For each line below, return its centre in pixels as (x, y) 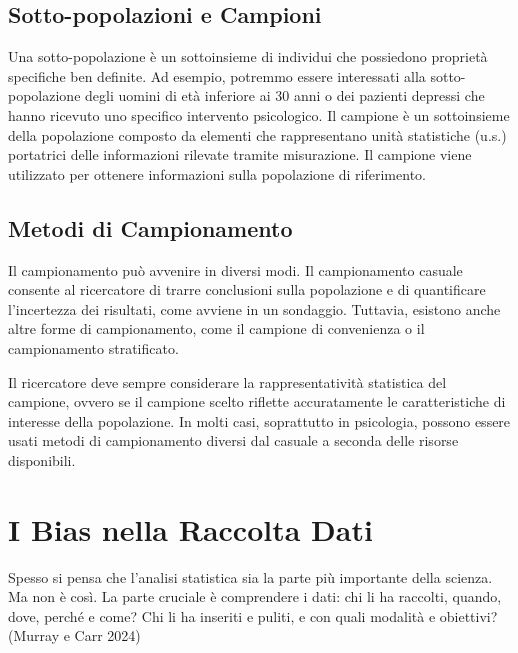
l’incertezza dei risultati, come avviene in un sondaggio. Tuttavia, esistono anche (254, 308)
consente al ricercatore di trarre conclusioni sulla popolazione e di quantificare (247, 289)
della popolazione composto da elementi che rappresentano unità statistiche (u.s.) (257, 134)
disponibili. (42, 459)
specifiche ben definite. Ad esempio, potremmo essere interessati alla (217, 75)
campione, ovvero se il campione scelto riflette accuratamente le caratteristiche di (257, 401)
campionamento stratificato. (93, 347)
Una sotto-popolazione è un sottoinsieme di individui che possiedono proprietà (248, 56)
